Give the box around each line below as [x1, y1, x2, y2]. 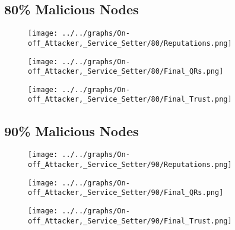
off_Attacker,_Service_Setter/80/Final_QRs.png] [28, 67, 224, 76]
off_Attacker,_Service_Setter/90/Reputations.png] [28, 160, 232, 169]
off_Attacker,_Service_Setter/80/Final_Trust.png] [28, 95, 232, 104]
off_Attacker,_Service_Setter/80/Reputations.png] [28, 39, 232, 48]
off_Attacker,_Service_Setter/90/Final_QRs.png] [28, 188, 224, 197]
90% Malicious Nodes [4, 121, 139, 140]
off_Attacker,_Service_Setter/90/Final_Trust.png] [28, 216, 232, 225]
